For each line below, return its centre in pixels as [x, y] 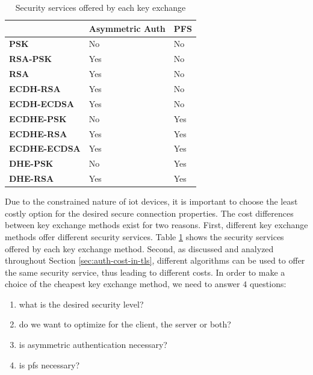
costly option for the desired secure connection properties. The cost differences [149, 213]
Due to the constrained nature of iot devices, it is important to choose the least [151, 201]
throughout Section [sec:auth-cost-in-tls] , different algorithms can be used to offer [155, 260]
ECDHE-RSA [38, 133]
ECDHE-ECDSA [45, 148]
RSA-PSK [31, 59]
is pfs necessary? [49, 364]
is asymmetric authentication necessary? [93, 345]
